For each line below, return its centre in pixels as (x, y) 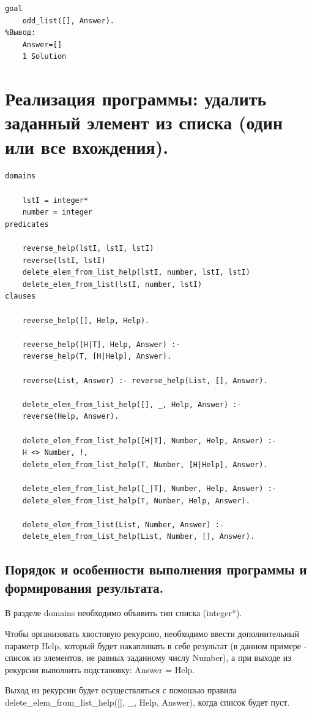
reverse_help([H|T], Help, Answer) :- (101, 344)
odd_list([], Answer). (68, 21)
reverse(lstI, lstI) (64, 260)
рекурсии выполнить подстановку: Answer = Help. (100, 669)
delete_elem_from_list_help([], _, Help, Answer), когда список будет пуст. (147, 702)
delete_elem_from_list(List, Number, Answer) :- (123, 524)
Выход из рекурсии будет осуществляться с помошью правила (121, 690)
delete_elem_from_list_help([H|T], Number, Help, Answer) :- (149, 440)
